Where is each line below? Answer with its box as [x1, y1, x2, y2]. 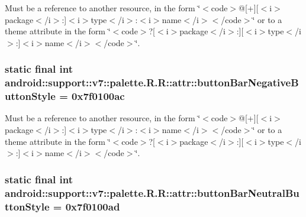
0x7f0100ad [65, 199, 120, 213]
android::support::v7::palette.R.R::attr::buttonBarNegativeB [5, 75, 299, 90]
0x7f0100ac [72, 89, 125, 103]
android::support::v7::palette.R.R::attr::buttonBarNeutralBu [5, 185, 299, 200]
